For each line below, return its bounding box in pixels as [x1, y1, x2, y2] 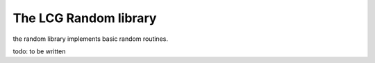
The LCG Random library [12, 10, 157, 26]
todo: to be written [12, 47, 66, 55]
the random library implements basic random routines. [12, 35, 168, 43]
